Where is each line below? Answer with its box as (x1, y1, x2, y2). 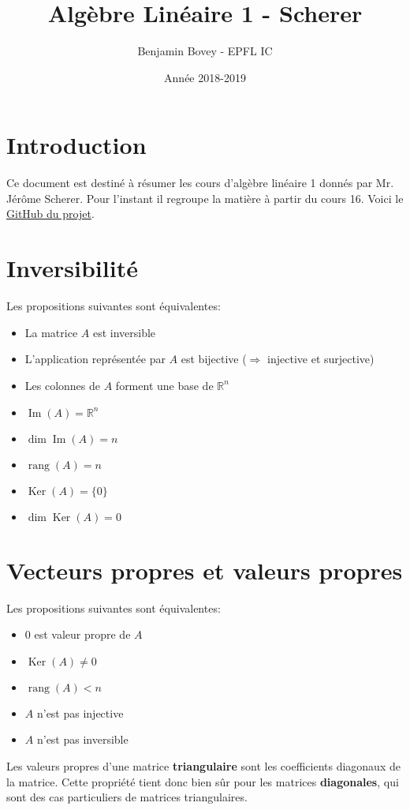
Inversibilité (6, 252, 138, 284)
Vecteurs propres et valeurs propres (6, 553, 403, 586)
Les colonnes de (24, 377, 101, 393)
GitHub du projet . (6, 205, 95, 222)
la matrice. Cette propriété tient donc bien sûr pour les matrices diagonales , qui (6, 773, 399, 789)
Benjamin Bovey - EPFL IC (137, 43, 273, 59)
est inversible (92, 324, 156, 340)
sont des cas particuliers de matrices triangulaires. (6, 789, 248, 805)
